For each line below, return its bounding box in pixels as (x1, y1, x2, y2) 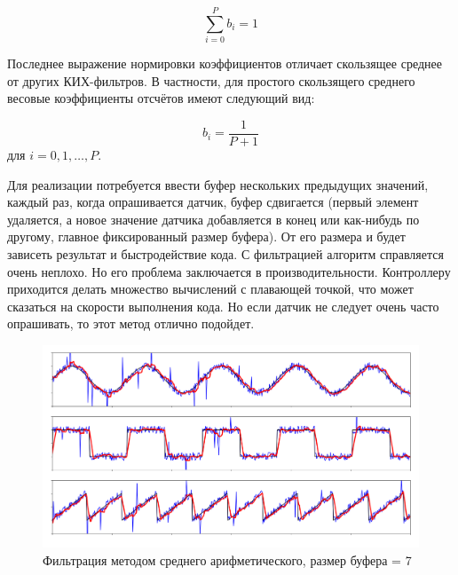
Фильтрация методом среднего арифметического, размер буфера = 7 (43, 550, 412, 569)
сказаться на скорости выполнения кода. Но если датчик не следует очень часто (7, 296, 439, 315)
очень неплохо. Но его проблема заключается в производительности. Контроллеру (7, 262, 451, 280)
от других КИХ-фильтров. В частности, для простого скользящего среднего (7, 71, 415, 90)
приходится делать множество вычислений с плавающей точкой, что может (7, 280, 414, 298)
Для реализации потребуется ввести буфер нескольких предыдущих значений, (7, 175, 429, 193)
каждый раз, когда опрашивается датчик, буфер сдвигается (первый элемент (7, 193, 419, 211)
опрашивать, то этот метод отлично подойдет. (7, 314, 255, 333)
